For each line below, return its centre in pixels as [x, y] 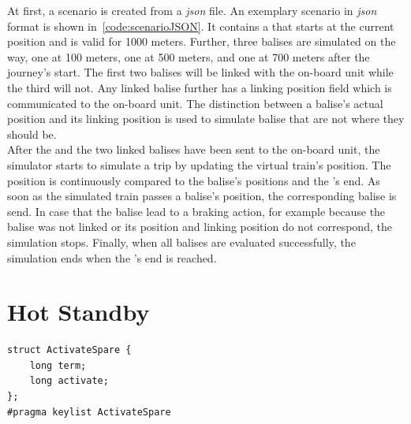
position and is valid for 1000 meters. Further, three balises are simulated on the [202, 41]
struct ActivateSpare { [69, 350]
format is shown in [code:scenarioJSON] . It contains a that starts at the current [201, 26]
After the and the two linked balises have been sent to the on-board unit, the [194, 149]
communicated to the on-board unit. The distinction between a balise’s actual [195, 103]
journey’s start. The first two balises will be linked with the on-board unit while [200, 72]
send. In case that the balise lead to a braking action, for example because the [196, 211]
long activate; [69, 381]
